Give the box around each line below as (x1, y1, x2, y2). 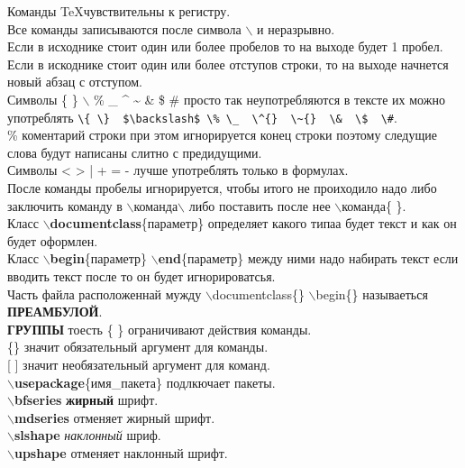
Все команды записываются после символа (7, 19, 242, 38)
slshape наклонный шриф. (14, 426, 161, 445)
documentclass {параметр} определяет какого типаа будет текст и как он (50, 214, 457, 233)
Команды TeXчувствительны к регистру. (7, 2, 231, 20)
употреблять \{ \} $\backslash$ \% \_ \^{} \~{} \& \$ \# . (7, 107, 397, 126)
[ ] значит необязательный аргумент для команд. (7, 354, 270, 373)
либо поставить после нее (188, 196, 331, 215)
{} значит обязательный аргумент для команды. (7, 337, 269, 356)
